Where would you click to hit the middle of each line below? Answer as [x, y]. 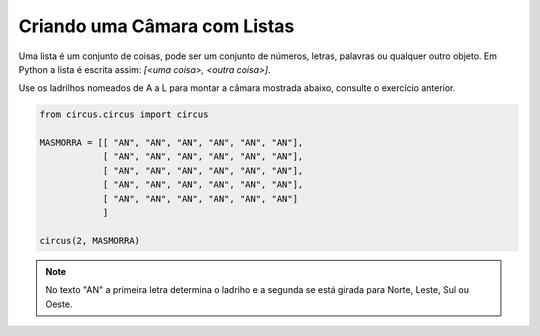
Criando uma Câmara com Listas [156, 26]
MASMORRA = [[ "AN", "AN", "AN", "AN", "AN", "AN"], [171, 143]
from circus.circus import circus [124, 114]
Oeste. [59, 304]
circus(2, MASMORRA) [89, 240]
